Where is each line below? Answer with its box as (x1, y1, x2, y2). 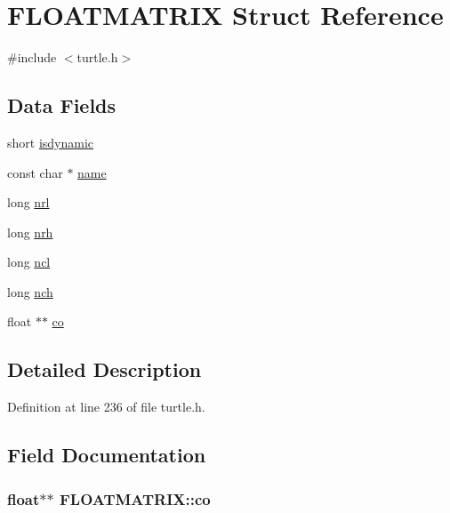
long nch (7, 282, 53, 301)
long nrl (7, 193, 50, 212)
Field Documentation (7, 441, 206, 469)
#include (7, 48, 57, 67)
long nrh (7, 222, 53, 241)
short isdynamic (7, 132, 94, 151)
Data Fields (7, 92, 117, 119)
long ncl (7, 252, 51, 271)
